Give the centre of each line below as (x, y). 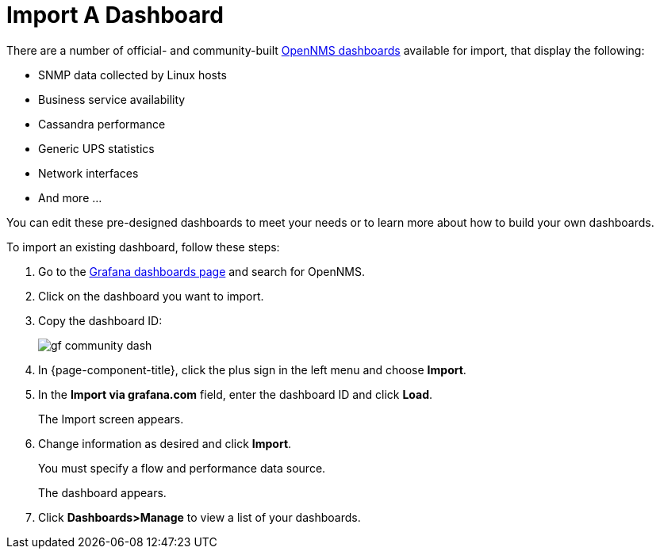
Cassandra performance (102, 124)
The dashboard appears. (102, 492)
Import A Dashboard (115, 15)
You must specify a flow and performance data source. (182, 468)
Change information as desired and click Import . (165, 443)
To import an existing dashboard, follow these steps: (143, 247)
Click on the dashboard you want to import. (151, 296)
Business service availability (112, 99)
